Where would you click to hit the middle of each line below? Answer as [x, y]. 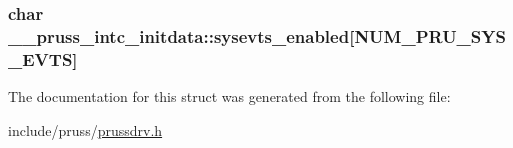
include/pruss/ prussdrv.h [85, 129]
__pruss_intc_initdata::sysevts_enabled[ [181, 35]
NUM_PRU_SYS [430, 35]
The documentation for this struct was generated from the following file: [229, 96]
